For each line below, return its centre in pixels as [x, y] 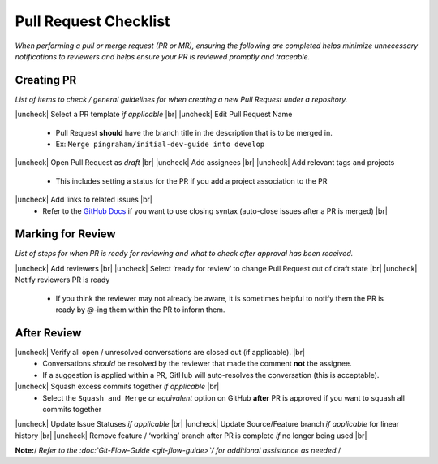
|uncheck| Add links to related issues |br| [84, 200]
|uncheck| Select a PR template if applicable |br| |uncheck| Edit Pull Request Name [154, 115]
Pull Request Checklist [92, 21]
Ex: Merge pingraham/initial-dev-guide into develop [160, 144]
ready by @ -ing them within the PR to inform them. [140, 310]
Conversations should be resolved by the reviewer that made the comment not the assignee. [197, 364]
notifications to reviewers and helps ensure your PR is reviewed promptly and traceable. [163, 56]
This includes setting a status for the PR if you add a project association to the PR [191, 181]
